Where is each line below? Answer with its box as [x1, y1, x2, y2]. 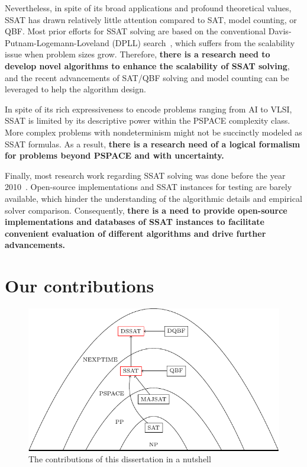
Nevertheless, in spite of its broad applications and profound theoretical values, [5, 2, 292, 14]
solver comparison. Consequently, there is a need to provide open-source [5, 204, 287, 216]
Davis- [268, 25, 292, 37]
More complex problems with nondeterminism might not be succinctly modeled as [5, 125, 302, 138]
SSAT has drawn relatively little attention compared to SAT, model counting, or [5, 13, 297, 25]
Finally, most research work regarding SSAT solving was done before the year [5, 169, 286, 181]
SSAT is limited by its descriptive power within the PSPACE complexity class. [5, 114, 290, 127]
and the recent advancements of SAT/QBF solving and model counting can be [5, 71, 289, 83]
